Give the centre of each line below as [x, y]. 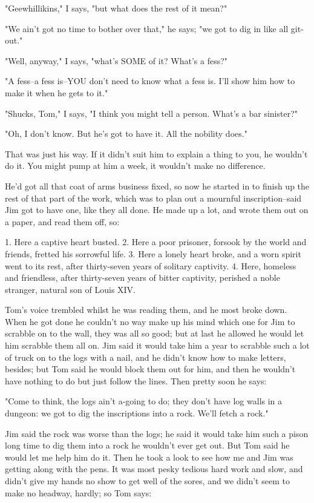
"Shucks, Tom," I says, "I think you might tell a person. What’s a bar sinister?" [151, 113]
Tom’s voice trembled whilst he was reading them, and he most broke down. [146, 310]
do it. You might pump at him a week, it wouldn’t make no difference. [135, 166]
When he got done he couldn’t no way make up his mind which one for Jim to [150, 321]
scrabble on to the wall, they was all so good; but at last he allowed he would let [155, 333]
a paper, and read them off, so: [62, 221]
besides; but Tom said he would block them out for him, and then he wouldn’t [150, 369]
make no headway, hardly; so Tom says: [78, 492]
